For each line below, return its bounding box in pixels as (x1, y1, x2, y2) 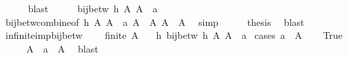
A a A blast (26, 41, 99, 55)
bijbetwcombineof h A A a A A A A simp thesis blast (5, 14, 305, 29)
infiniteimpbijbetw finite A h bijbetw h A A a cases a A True (5, 28, 343, 42)
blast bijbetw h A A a (28, 1, 158, 15)
